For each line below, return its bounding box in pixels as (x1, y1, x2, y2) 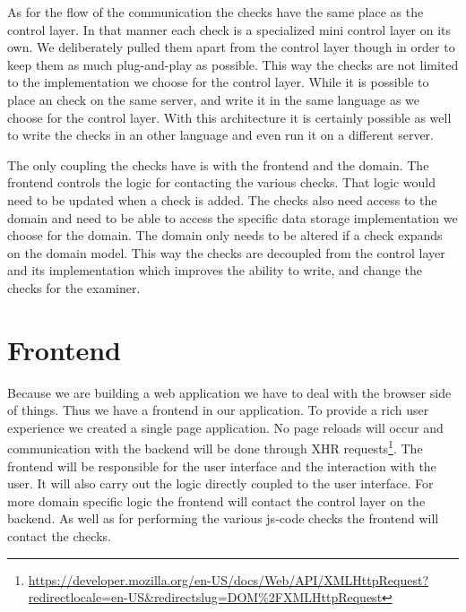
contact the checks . (7, 527, 111, 546)
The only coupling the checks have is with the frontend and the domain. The (7, 155, 429, 174)
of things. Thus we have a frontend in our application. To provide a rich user (7, 401, 429, 419)
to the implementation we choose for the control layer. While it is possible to (7, 73, 429, 91)
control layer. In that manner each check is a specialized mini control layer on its (7, 20, 452, 39)
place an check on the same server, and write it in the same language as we (7, 90, 420, 108)
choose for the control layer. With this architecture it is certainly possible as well (7, 108, 452, 126)
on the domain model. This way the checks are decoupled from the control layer (7, 243, 445, 262)
